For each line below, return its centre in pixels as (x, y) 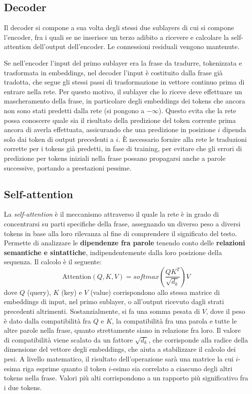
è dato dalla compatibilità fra (48, 320)
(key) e (72, 292)
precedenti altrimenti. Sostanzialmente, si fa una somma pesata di (102, 311)
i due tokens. (23, 387)
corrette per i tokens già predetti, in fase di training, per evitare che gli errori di (123, 148)
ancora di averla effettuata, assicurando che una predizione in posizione (110, 129)
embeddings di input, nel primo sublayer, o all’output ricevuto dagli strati (114, 301)
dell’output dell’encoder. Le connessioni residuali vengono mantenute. (136, 46)
